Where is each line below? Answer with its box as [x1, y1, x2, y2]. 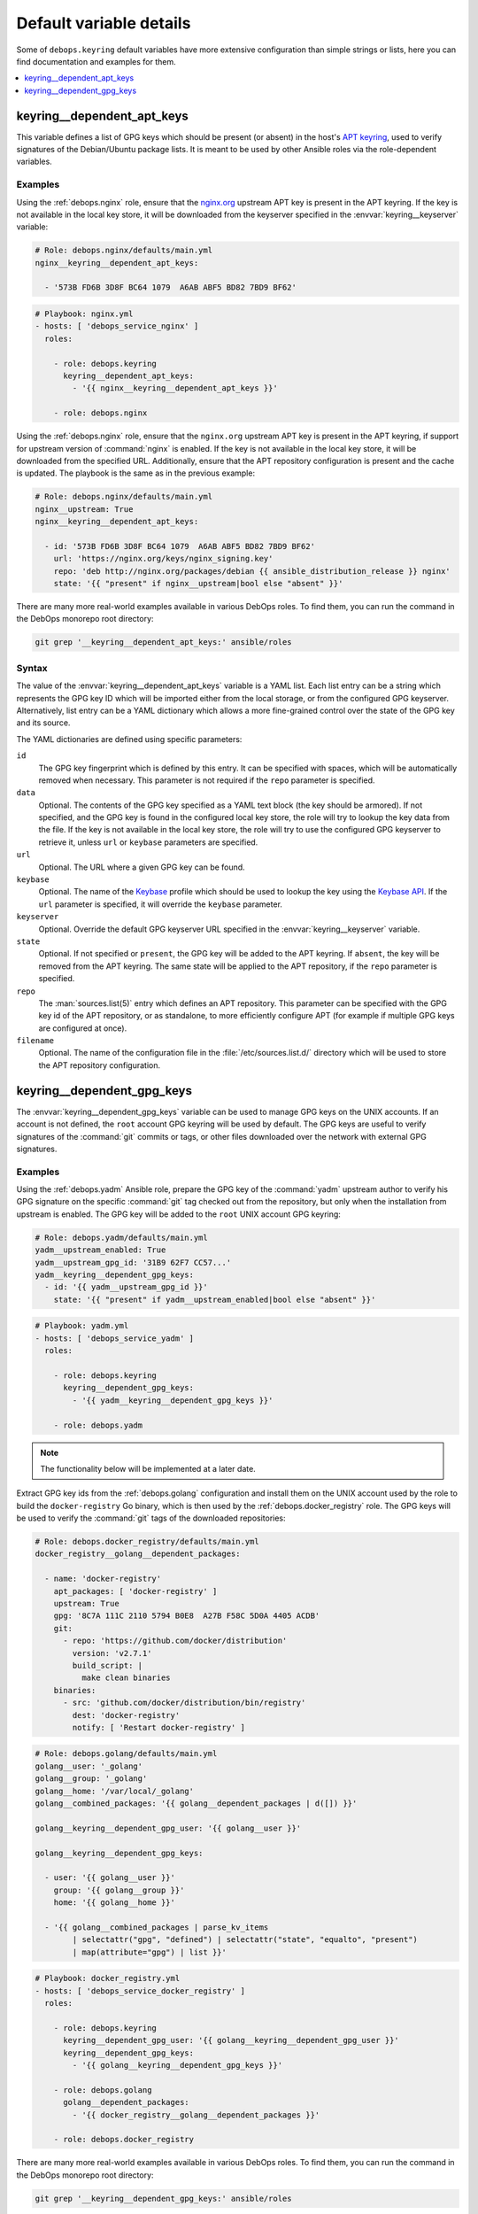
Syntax [16, 662, 48, 674]
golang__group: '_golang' [35, 1774, 148, 1784]
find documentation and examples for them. [16, 56, 176, 66]
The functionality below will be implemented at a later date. [40, 1463, 256, 1474]
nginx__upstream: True [35, 504, 134, 514]
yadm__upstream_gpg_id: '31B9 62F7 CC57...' [35, 1258, 232, 1267]
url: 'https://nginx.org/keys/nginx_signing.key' [53, 553, 274, 564]
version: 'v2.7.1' [72, 1648, 152, 1658]
